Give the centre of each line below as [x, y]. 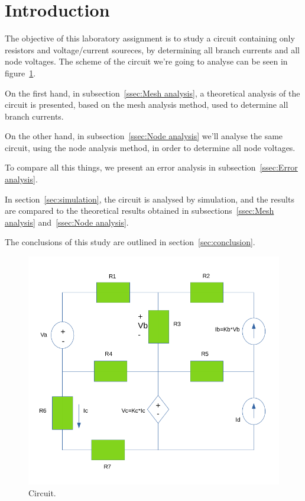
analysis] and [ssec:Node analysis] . [67, 222]
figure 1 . [20, 73]
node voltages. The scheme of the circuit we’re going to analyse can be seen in [146, 61]
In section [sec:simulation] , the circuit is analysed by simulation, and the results [150, 199]
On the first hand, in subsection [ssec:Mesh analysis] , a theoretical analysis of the [152, 93]
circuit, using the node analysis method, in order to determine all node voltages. [150, 147]
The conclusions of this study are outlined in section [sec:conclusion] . [130, 242]
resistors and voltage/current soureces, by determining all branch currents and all [152, 49]
